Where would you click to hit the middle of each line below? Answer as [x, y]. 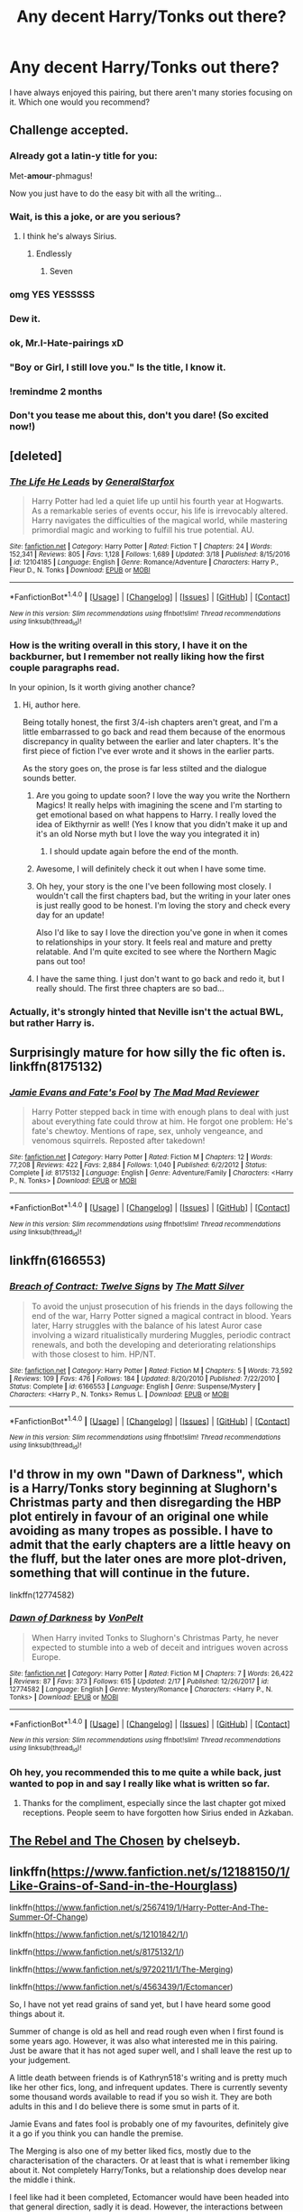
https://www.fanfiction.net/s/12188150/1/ [170, 1871]
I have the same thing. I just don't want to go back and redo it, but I [160, 979]
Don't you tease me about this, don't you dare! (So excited [139, 415]
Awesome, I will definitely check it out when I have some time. [151, 869]
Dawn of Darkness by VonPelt [77, 1618]
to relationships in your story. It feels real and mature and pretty [154, 942]
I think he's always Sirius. [69, 235]
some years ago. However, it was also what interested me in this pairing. [143, 2041]
